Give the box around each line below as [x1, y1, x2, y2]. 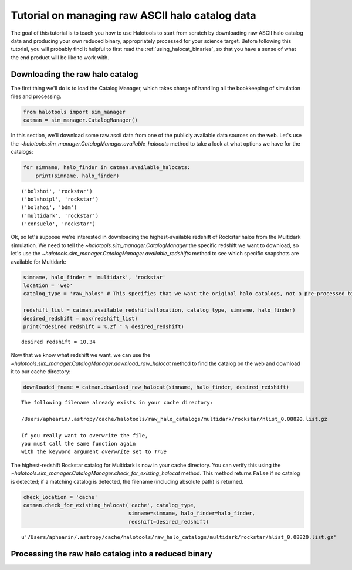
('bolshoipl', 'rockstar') [21, 195, 99, 203]
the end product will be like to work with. [11, 53, 109, 61]
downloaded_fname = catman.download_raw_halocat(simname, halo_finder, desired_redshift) [23, 384, 290, 390]
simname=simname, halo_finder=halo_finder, [128, 510, 255, 517]
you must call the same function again [21, 440, 136, 447]
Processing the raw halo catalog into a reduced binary [11, 549, 212, 559]
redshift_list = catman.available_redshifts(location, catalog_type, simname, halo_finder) [23, 307, 296, 313]
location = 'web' [23, 282, 73, 289]
